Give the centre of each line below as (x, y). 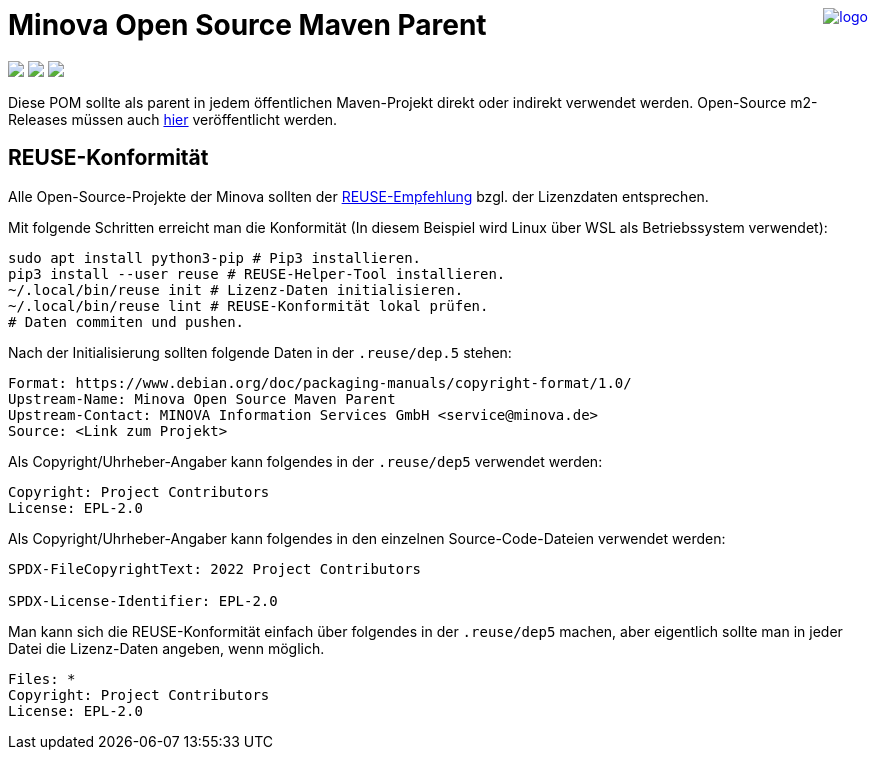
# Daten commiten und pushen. (126, 321)
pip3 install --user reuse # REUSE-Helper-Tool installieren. (257, 273)
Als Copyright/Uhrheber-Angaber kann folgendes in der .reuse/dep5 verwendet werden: (305, 461)
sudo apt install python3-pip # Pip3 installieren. (215, 257)
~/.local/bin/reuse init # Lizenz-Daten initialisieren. (236, 289)
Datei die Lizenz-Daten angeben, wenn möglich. (166, 648)
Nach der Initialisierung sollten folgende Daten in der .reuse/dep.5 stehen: (260, 352)
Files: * (42, 678)
